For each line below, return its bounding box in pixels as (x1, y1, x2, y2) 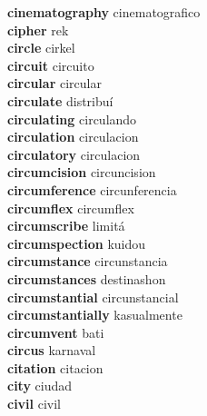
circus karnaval (7, 341, 96, 360)
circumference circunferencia (7, 180, 177, 199)
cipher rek (7, 20, 69, 39)
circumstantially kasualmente (7, 305, 182, 324)
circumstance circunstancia (7, 252, 168, 271)
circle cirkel (7, 38, 75, 57)
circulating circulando (7, 109, 137, 128)
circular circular (7, 74, 102, 93)
